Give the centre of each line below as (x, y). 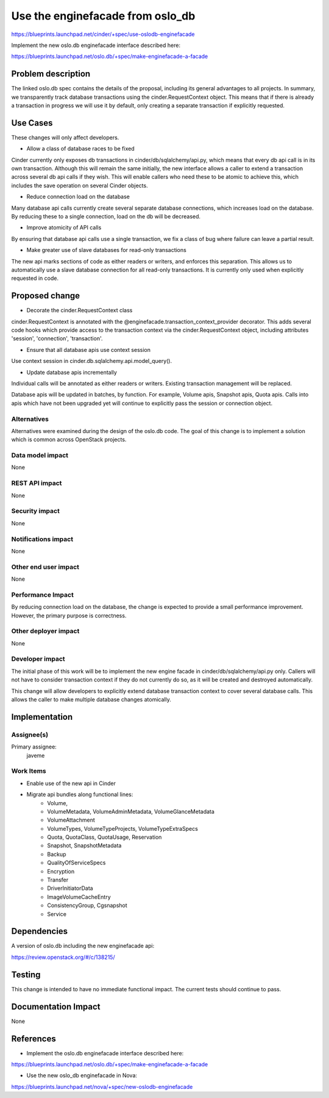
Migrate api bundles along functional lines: (80, 795)
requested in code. (35, 278)
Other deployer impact (45, 631)
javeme (36, 755)
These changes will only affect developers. (65, 137)
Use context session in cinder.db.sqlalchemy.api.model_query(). (92, 361)
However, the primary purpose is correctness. (69, 615)
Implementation (42, 717)
